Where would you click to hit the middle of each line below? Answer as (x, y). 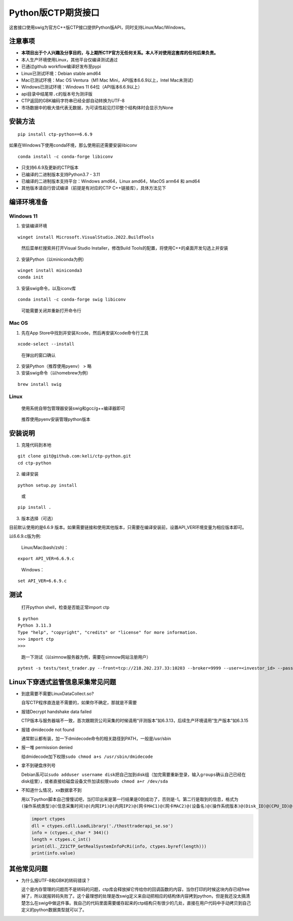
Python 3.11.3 (34, 626)
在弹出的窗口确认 (38, 355)
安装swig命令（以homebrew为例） (56, 373)
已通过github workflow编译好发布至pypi (61, 66)
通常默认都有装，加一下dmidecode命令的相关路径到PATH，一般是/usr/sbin (96, 739)
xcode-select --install (46, 344)
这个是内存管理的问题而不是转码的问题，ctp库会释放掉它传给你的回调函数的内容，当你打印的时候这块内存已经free (136, 889)
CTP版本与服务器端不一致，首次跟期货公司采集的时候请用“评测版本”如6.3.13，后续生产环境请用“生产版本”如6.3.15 (135, 721)
